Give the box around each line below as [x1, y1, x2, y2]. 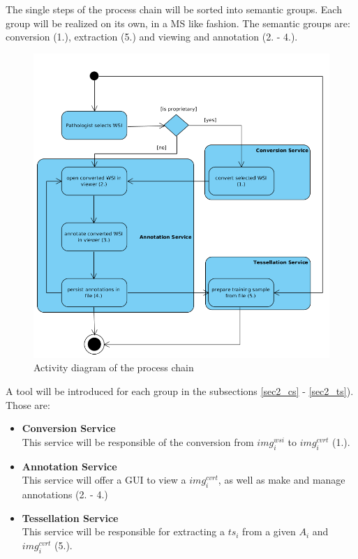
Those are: [6, 397, 50, 412]
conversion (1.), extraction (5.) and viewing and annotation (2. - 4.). [6, 29, 298, 44]
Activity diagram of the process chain [33, 360, 194, 375]
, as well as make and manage [218, 472, 345, 487]
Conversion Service [22, 421, 116, 435]
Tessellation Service [22, 510, 119, 525]
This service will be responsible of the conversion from [22, 434, 254, 449]
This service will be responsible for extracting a [22, 524, 225, 539]
